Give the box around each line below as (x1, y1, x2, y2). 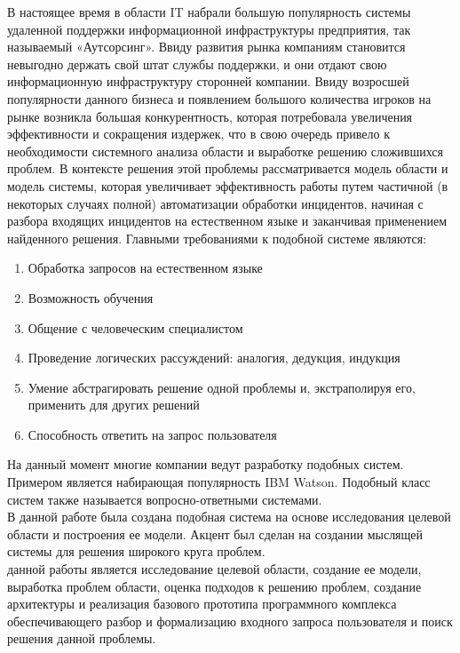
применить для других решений (28, 395, 200, 414)
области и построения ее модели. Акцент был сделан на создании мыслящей (7, 524, 424, 543)
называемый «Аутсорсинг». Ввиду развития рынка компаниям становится (7, 37, 406, 56)
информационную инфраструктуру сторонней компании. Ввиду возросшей (7, 72, 409, 91)
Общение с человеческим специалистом (28, 318, 243, 337)
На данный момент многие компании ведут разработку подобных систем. (7, 455, 404, 474)
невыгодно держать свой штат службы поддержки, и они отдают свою (7, 54, 387, 73)
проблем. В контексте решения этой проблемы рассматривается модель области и (7, 159, 448, 178)
